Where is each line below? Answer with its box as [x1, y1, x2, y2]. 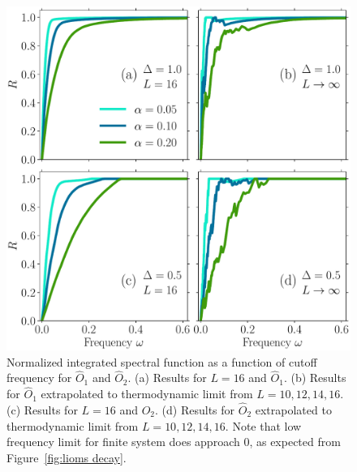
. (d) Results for [155, 401, 235, 418]
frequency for [6, 369, 72, 386]
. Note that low [225, 417, 302, 434]
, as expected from [249, 433, 341, 450]
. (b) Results [283, 369, 346, 386]
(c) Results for [6, 401, 78, 418]
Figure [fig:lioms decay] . [6, 448, 127, 466]
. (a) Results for [127, 369, 207, 386]
